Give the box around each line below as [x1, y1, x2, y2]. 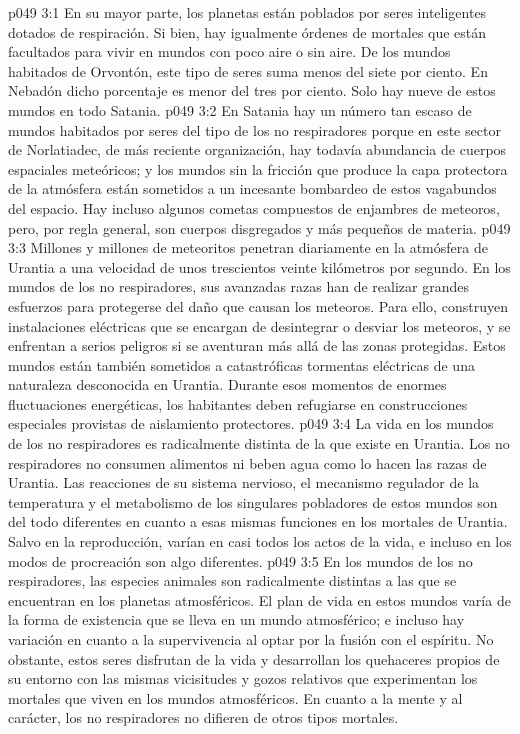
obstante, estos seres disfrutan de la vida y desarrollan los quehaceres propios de [8, 648, 500, 669]
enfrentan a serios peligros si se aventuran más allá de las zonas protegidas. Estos [8, 335, 506, 356]
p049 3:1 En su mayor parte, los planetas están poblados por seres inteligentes [8, 2, 487, 22]
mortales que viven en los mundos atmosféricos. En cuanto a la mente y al [8, 687, 463, 708]
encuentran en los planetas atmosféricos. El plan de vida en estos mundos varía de [8, 589, 511, 610]
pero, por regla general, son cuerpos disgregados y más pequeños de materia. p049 [8, 217, 511, 238]
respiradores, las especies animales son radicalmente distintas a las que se [8, 570, 457, 591]
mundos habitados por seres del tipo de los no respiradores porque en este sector [8, 119, 501, 140]
